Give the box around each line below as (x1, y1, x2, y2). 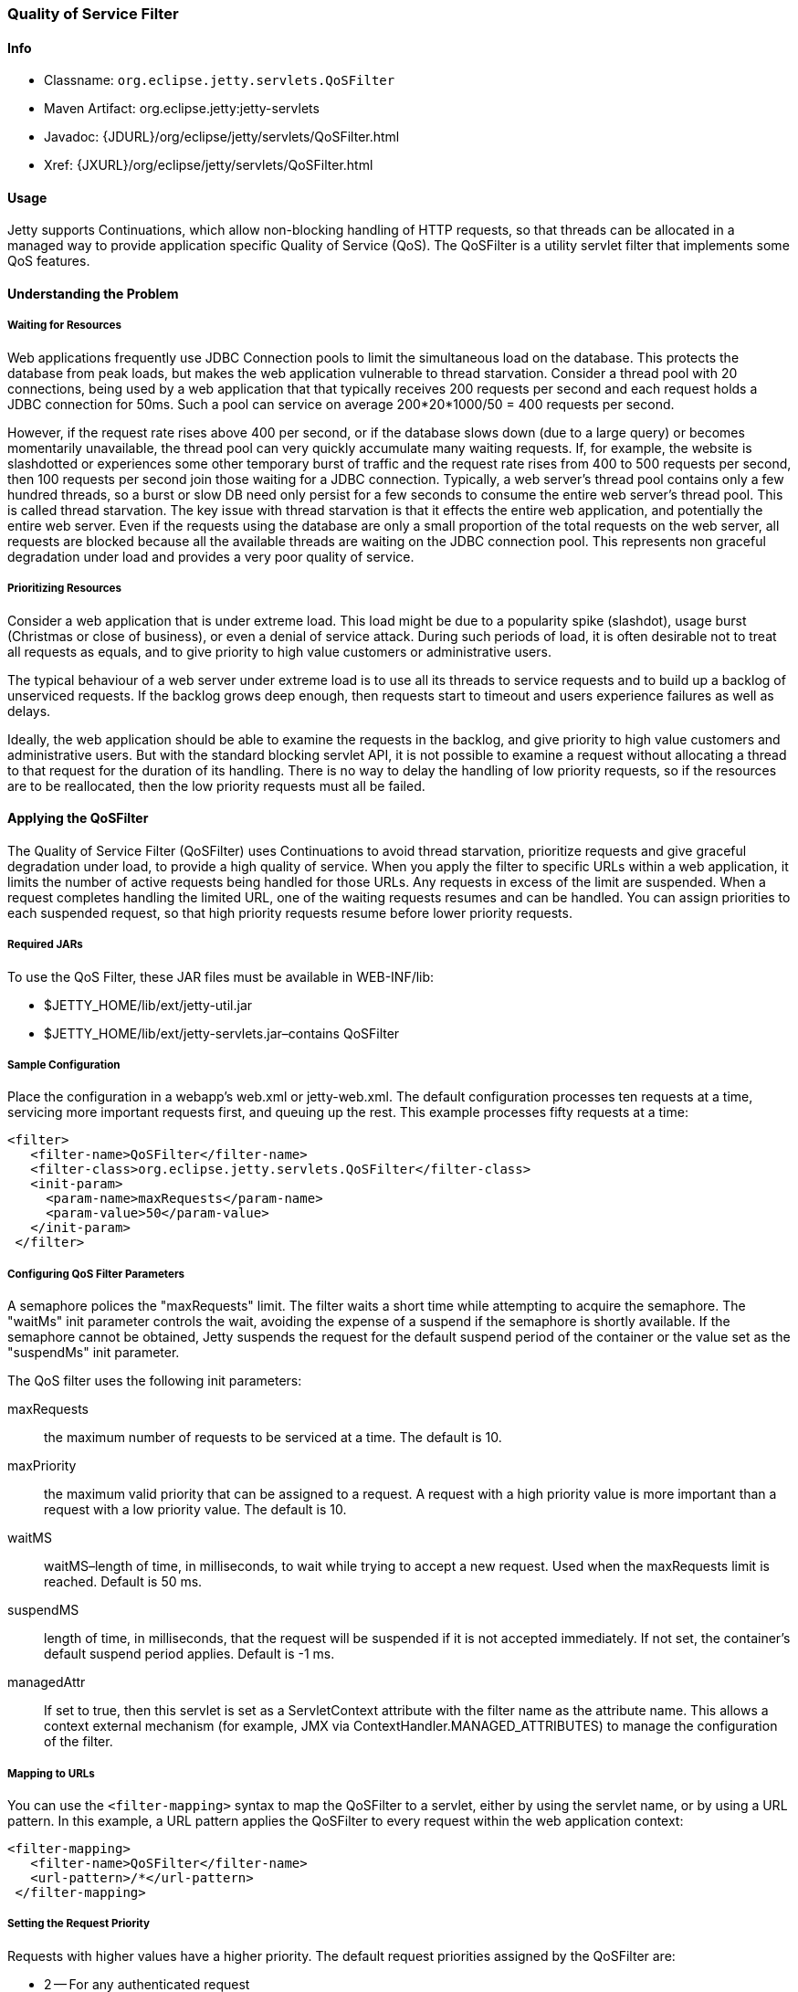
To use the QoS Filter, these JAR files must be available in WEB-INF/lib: (7, 968, 435, 985)
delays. (7, 702, 51, 719)
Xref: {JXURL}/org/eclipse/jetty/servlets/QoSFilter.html (44, 157, 373, 174)
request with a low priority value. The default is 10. (44, 1502, 347, 1518)
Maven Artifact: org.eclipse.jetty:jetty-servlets (44, 100, 320, 117)
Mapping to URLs (7, 1766, 95, 1780)
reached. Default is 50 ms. (44, 1574, 203, 1590)
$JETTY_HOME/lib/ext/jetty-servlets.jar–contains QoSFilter (44, 1025, 400, 1041)
